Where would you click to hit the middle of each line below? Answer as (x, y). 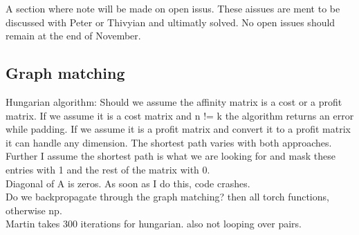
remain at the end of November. (73, 36)
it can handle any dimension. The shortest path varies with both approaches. (169, 142)
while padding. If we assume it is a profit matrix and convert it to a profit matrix (178, 129)
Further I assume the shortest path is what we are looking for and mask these (171, 156)
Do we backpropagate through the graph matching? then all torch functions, (167, 197)
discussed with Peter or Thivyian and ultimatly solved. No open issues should (171, 22)
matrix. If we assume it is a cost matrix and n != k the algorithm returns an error (180, 115)
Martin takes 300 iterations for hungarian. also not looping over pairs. (154, 224)
